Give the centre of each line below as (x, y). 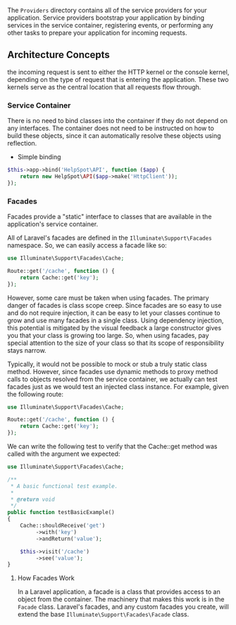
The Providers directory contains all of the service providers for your (107, 10)
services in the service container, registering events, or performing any (110, 25)
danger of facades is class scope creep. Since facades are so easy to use (114, 305)
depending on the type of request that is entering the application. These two (118, 79)
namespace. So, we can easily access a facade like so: (87, 245)
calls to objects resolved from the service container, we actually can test (112, 379)
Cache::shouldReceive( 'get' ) (63, 526)
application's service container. (53, 224)
